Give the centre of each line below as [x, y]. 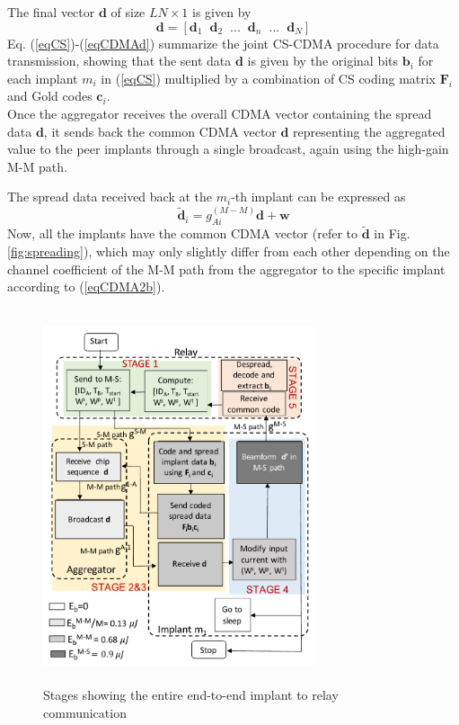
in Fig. [392, 233]
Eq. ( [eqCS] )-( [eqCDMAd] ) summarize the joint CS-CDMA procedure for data [223, 43]
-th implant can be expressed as [318, 197]
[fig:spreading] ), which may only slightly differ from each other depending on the [229, 251]
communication [85, 712]
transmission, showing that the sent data [119, 61]
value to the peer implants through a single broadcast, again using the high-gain [228, 149]
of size [128, 12]
